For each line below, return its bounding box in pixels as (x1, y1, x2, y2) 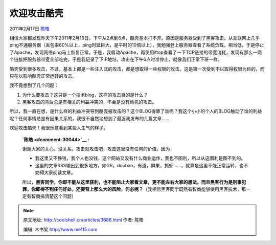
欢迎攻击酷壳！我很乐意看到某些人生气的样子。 (9, 125, 108, 131)
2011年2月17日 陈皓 (9, 26, 50, 32)
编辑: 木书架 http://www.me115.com (23, 226, 98, 232)
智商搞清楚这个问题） (31, 193, 76, 199)
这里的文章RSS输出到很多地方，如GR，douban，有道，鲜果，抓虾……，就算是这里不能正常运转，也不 (35, 162, 248, 168)
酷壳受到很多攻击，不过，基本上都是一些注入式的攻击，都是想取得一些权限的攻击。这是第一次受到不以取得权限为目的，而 (9, 65, 265, 72)
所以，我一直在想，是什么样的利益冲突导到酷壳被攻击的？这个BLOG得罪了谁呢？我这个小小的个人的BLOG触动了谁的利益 (9, 108, 262, 115)
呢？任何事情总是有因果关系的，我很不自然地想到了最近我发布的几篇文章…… (9, 115, 170, 121)
